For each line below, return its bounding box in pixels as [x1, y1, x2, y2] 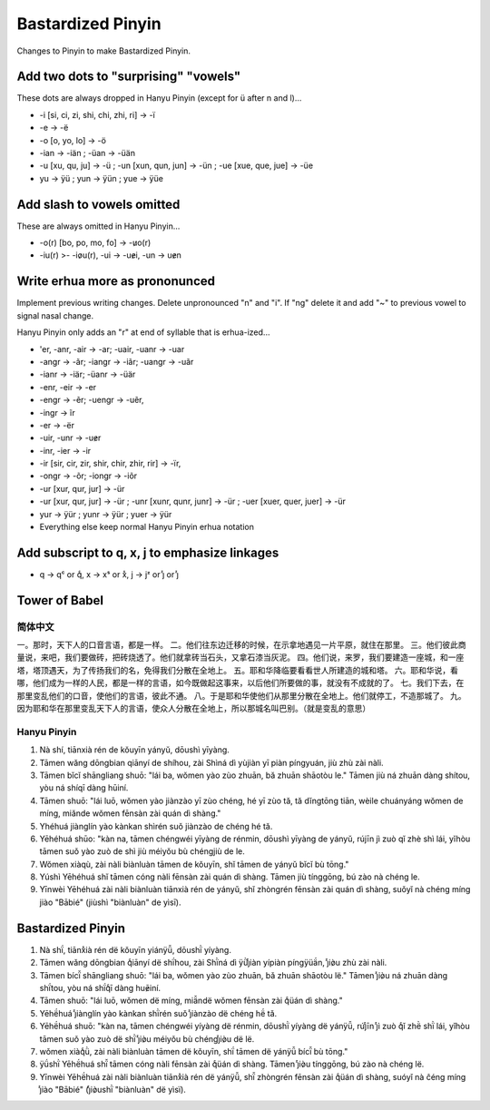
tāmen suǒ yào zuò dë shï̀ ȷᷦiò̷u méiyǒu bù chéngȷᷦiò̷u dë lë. [39, 1033, 255, 1044]
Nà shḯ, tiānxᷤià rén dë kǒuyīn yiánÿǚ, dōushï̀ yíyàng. [39, 944, 231, 955]
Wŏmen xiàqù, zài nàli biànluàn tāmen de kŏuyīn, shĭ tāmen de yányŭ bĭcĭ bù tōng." [39, 859, 349, 869]
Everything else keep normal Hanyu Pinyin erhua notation [39, 522, 254, 533]
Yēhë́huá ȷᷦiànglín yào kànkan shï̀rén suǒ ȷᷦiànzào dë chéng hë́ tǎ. [39, 1007, 278, 1018]
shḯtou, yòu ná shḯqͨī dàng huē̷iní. [39, 982, 162, 993]
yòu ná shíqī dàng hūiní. [39, 782, 129, 793]
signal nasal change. [16, 309, 94, 321]
